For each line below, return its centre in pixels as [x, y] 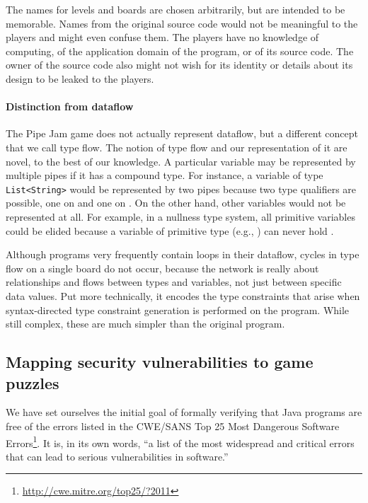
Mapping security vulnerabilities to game [160, 362]
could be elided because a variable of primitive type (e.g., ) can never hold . [170, 230]
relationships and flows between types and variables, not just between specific [174, 282]
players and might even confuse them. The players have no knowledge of [162, 37]
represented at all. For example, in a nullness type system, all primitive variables [180, 216]
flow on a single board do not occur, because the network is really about [162, 268]
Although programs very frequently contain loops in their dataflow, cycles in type [183, 254]
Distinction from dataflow [70, 106]
